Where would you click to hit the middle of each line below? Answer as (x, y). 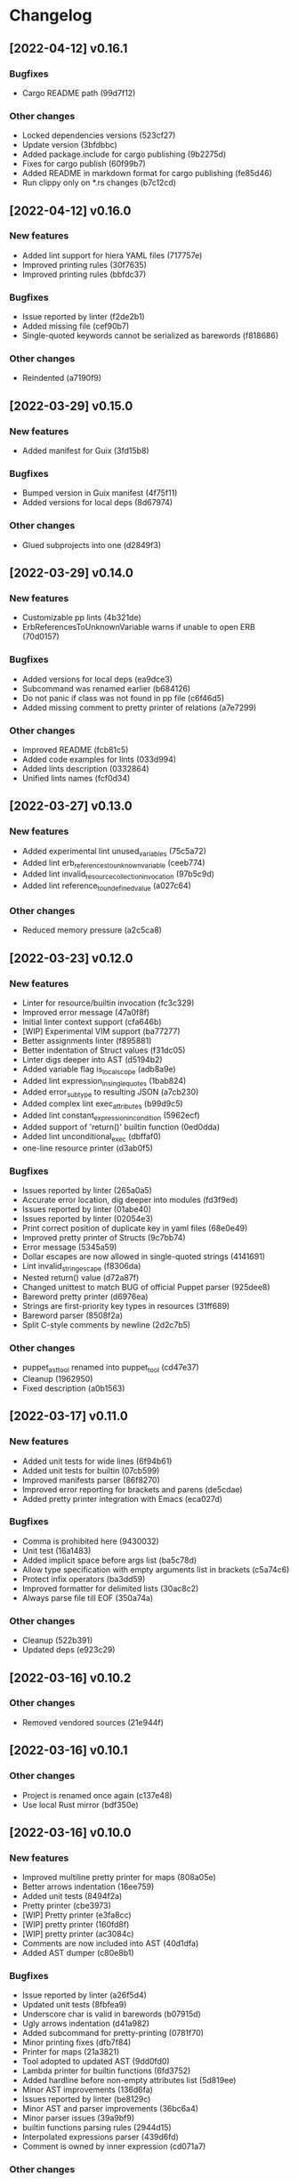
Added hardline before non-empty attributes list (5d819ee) (129, 2080)
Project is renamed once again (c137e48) (97, 1795)
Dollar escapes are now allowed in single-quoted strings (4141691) (143, 1256)
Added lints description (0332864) (85, 769)
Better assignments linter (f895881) (87, 1040)
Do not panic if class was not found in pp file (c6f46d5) (123, 698)
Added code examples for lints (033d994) (99, 759)
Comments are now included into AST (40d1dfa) (110, 1943)
